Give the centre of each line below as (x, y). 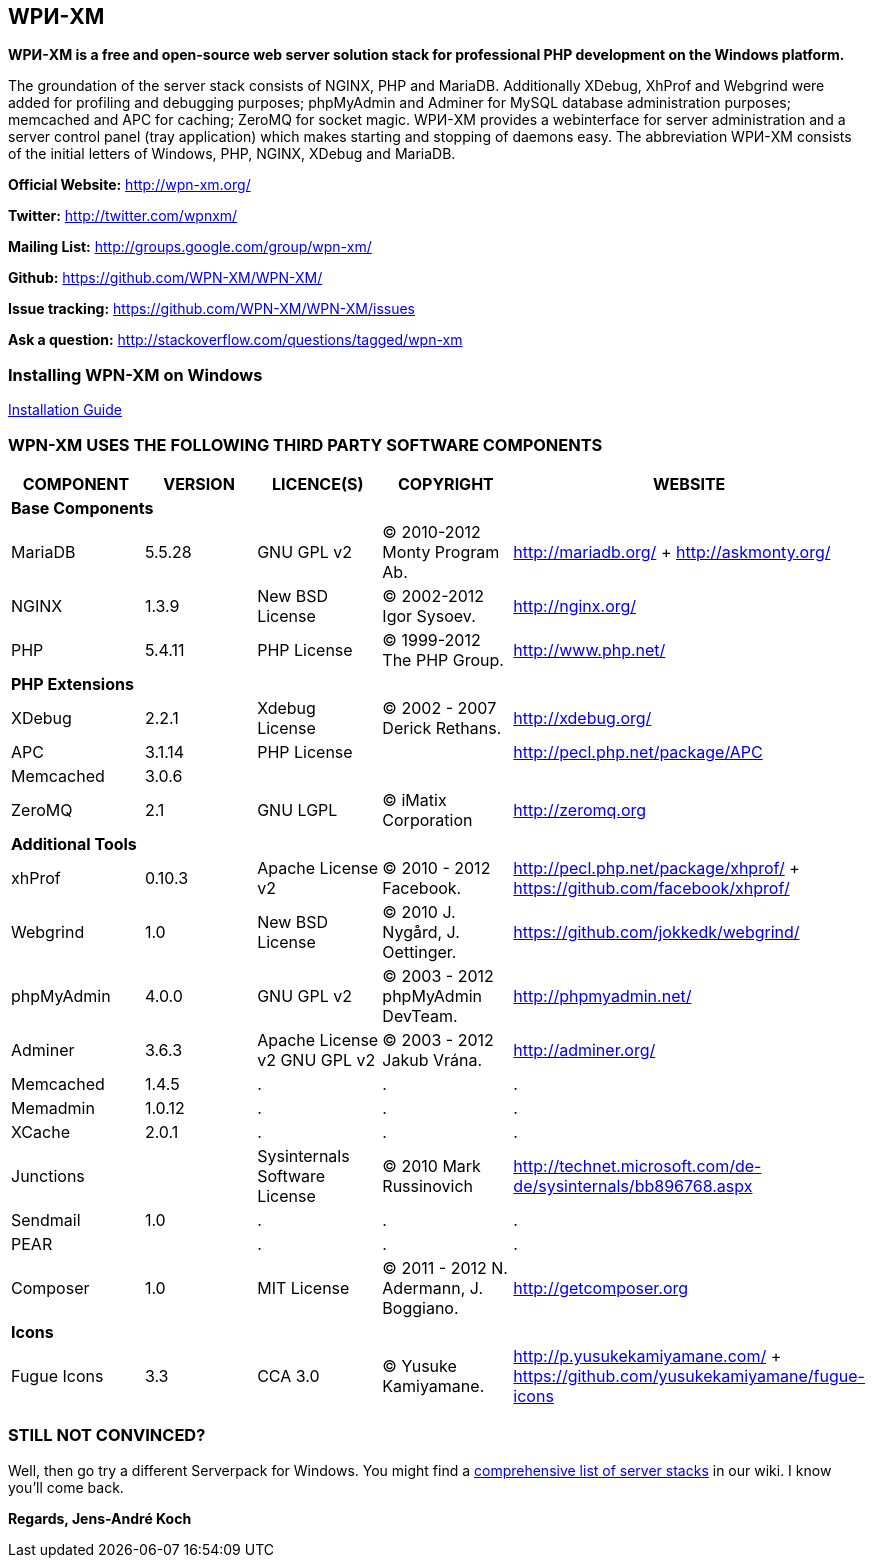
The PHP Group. (443, 659)
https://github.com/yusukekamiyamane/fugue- (689, 1375)
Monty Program (441, 551)
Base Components (82, 507)
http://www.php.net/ (589, 649)
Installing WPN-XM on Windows (135, 374)
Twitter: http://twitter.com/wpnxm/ (123, 216)
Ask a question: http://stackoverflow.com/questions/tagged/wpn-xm (235, 340)
